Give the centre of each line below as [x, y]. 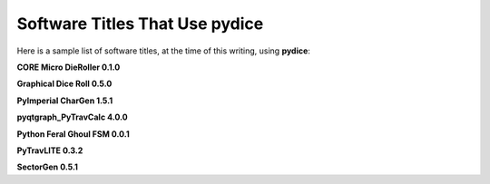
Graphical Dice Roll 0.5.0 [64, 84]
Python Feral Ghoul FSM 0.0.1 [73, 134]
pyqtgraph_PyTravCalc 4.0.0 [72, 117]
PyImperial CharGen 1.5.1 [65, 101]
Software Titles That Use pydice [140, 24]
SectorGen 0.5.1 [48, 167]
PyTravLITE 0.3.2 [50, 150]
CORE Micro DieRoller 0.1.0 [69, 67]
